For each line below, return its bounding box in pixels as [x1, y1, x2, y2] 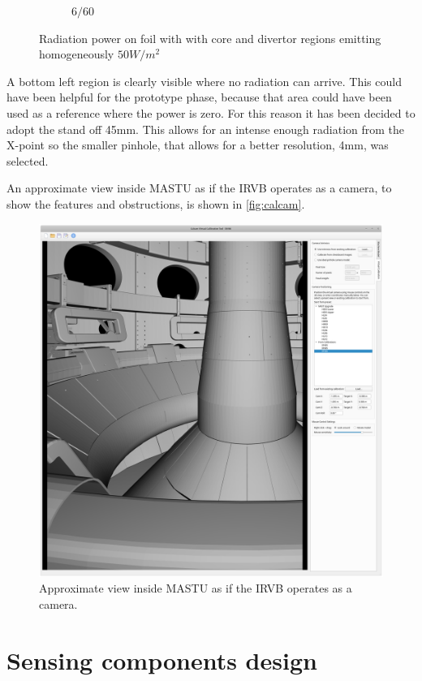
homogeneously [39, 45, 114, 62]
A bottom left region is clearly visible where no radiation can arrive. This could [6, 72, 402, 89]
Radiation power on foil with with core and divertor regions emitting [39, 29, 381, 46]
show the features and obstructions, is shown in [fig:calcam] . [6, 195, 305, 212]
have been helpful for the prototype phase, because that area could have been [6, 88, 392, 106]
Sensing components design [6, 643, 317, 676]
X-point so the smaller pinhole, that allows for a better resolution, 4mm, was [6, 136, 389, 153]
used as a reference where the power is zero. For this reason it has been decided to [6, 104, 416, 121]
